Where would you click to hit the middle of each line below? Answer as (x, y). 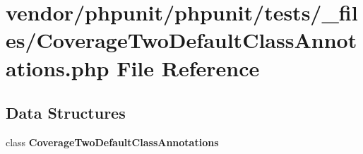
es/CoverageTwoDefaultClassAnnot (181, 40)
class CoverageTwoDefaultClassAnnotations (112, 142)
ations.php (58, 67)
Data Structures (66, 113)
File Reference (188, 67)
